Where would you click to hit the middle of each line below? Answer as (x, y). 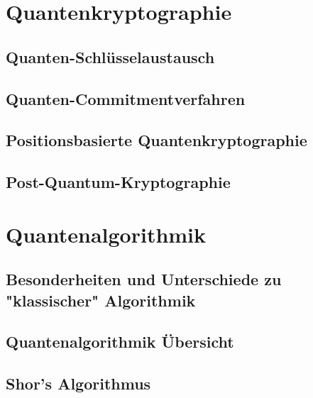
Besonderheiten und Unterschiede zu (144, 279)
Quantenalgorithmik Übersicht (120, 342)
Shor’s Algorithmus (78, 383)
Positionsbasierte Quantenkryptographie (156, 140)
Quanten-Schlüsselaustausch (110, 56)
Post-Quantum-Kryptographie (118, 182)
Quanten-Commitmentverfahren (126, 98)
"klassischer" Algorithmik (101, 300)
